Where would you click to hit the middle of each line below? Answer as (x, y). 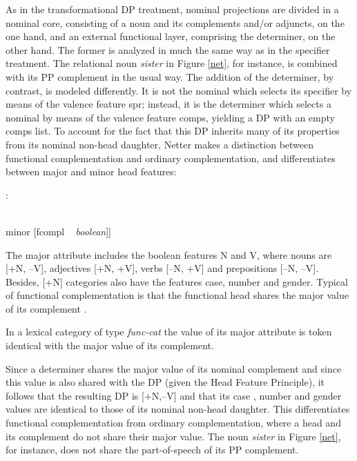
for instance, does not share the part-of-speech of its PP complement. (152, 450)
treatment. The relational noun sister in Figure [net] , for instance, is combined (172, 63)
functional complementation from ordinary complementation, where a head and (173, 423)
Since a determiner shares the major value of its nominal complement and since (174, 368)
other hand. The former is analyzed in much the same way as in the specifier (168, 49)
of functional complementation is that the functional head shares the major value (177, 295)
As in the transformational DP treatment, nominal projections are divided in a (172, 9)
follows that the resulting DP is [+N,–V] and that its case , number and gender (174, 395)
